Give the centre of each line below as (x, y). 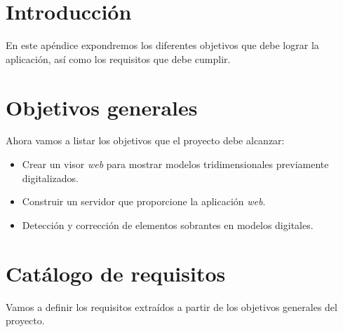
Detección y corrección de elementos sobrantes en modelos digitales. (168, 224)
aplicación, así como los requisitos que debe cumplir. (118, 58)
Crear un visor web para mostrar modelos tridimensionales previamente (175, 164)
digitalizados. (51, 178)
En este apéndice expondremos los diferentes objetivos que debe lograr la (162, 45)
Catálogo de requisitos (116, 273)
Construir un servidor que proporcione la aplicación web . (144, 201)
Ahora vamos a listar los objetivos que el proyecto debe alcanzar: (145, 140)
